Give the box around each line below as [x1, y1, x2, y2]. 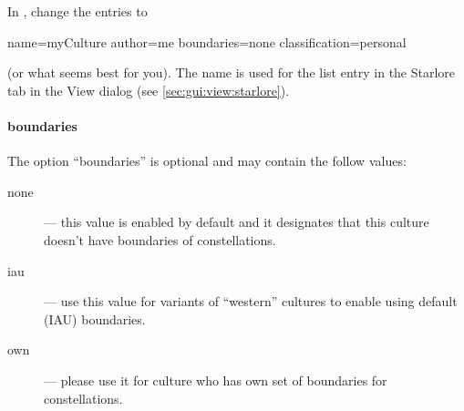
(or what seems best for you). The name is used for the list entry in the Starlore [7, 63, 456, 82]
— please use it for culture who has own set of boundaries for [44, 370, 387, 389]
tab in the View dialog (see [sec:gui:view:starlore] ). [7, 80, 290, 99]
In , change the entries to [7, 2, 148, 20]
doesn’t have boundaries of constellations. [44, 230, 276, 249]
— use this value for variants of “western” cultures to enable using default [44, 292, 458, 311]
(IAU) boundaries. [44, 309, 146, 328]
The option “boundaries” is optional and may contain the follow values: [7, 151, 407, 170]
